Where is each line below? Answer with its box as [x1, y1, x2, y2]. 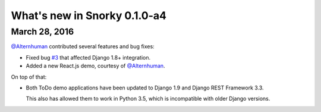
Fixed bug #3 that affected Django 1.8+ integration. [26, 54, 151, 61]
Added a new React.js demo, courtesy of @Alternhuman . [26, 63, 166, 70]
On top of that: [11, 73, 47, 80]
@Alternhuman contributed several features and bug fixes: [11, 43, 155, 50]
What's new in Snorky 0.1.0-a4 [11, 9, 166, 22]
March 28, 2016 [11, 26, 74, 37]
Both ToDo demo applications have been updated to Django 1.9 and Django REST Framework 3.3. [26, 84, 264, 91]
